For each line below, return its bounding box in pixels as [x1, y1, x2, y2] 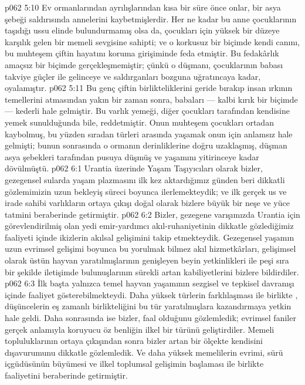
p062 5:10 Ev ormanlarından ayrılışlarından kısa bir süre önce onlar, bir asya [5, 1, 281, 13]
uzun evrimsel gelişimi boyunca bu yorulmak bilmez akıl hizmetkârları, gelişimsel [5, 242, 296, 255]
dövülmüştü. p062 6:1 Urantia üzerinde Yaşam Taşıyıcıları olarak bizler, [5, 162, 263, 174]
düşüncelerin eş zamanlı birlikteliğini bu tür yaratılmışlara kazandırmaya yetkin [5, 300, 292, 312]
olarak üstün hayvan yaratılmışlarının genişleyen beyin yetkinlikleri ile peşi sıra [5, 254, 289, 266]
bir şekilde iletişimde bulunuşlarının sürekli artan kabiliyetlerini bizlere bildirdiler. [5, 265, 299, 278]
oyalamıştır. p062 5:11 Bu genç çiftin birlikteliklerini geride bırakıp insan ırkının [5, 82, 293, 94]
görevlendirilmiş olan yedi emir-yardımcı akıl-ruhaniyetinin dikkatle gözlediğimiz [5, 219, 294, 232]
